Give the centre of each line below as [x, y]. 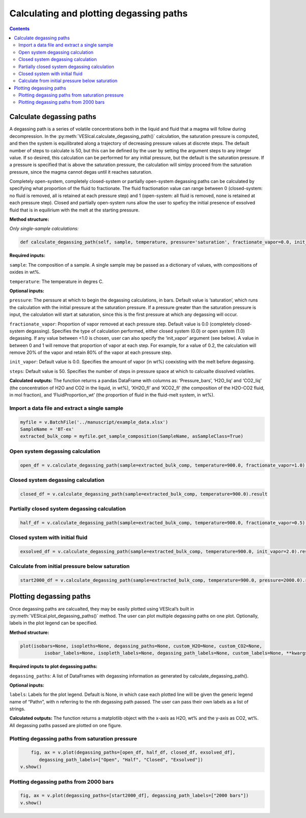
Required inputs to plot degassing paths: [54, 666]
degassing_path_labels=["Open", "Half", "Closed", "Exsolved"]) [121, 759]
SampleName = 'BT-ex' [47, 429]
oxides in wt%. [25, 272]
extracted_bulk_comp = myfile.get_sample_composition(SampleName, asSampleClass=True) [132, 436]
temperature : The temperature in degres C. [57, 282]
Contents [20, 29]
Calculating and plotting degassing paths [99, 13]
